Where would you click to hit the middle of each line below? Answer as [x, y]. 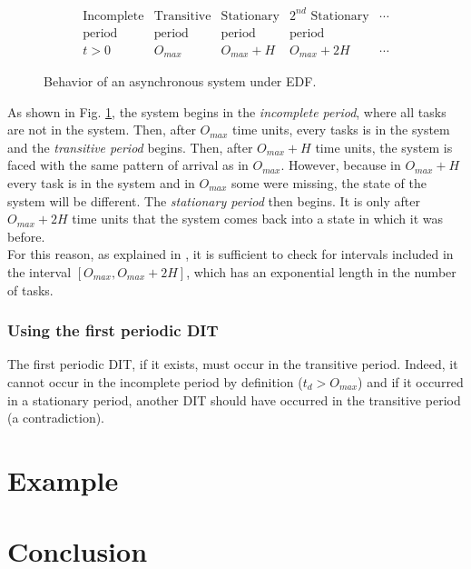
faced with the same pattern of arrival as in [128, 165]
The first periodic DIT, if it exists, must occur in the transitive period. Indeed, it [233, 364]
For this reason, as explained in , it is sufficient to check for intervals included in [231, 254]
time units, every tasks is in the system [341, 130]
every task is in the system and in [101, 183]
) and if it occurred [411, 381]
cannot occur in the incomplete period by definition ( [155, 381]
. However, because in [341, 165]
